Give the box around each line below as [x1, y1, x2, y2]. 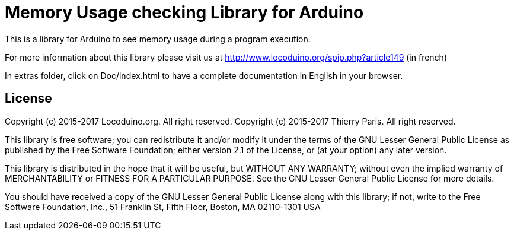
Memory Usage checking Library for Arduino [5, 2, 364, 23]
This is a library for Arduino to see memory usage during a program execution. [5, 33, 311, 44]
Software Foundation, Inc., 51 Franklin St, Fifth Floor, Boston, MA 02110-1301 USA [5, 201, 321, 212]
